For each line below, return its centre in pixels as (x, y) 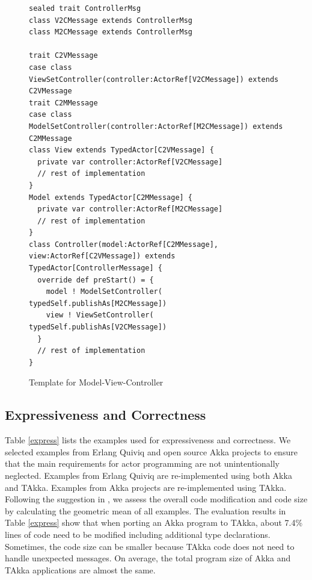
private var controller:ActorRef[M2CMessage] (130, 209)
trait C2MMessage (63, 103)
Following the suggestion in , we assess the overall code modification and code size (156, 499)
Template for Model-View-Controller (96, 382)
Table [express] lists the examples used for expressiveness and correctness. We (148, 440)
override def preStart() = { (96, 280)
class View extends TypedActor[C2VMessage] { (121, 150)
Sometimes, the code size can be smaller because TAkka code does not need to (150, 546)
